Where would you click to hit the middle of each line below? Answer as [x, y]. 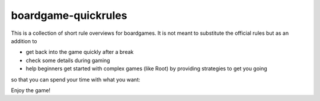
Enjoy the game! [31, 90]
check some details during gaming [68, 60]
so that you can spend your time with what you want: [76, 79]
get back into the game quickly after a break [80, 52]
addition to [24, 41]
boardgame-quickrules [69, 15]
